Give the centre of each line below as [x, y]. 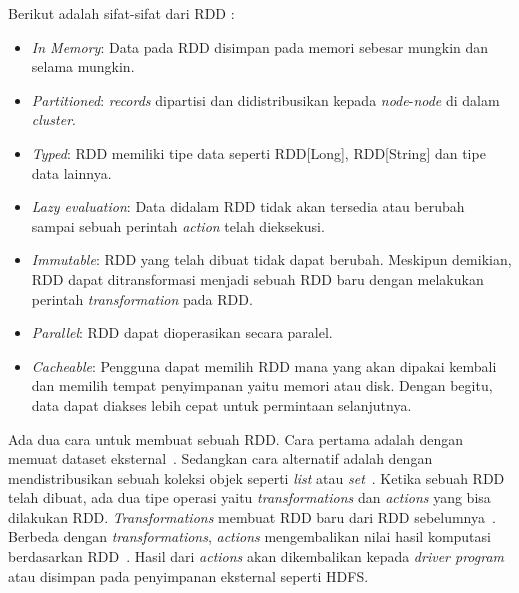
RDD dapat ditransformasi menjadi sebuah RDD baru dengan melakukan [257, 278]
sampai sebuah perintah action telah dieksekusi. [178, 225]
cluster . [53, 119]
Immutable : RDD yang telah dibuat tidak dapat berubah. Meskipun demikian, [271, 259]
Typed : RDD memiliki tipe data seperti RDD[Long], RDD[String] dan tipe [258, 152]
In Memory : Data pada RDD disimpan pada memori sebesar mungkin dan [260, 46]
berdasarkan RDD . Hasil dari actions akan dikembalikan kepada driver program [256, 556]
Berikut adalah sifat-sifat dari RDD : [121, 13]
